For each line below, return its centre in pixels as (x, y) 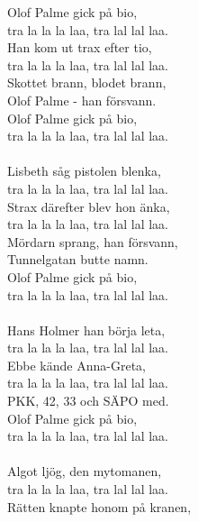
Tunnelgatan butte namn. (78, 259)
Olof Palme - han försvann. (82, 100)
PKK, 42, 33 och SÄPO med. (88, 401)
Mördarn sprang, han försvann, (93, 241)
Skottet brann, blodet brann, (87, 82)
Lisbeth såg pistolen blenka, (84, 171)
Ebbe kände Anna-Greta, (76, 365)
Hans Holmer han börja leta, (86, 330)
